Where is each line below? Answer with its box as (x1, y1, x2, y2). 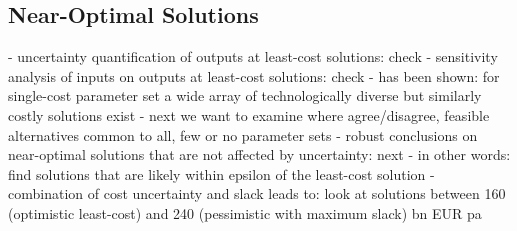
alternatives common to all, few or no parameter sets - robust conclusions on (8, 124, 478, 145)
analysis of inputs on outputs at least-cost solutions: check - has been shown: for (8, 65, 500, 86)
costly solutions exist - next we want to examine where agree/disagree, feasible (8, 104, 490, 125)
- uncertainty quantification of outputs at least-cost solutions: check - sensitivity (8, 46, 498, 67)
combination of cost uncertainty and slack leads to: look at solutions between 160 (8, 183, 506, 204)
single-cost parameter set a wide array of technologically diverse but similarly (8, 85, 482, 106)
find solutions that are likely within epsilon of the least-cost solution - (8, 163, 435, 184)
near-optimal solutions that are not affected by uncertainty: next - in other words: (8, 144, 511, 165)
